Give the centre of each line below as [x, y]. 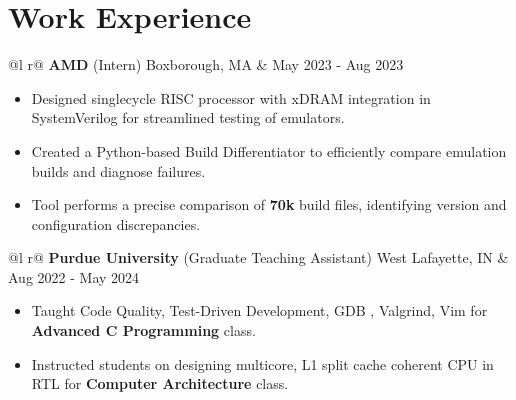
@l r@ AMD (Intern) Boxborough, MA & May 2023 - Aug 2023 [206, 64]
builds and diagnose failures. [118, 170]
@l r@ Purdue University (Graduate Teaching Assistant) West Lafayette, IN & [258, 257]
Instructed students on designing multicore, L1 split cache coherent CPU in [262, 363]
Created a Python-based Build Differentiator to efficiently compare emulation [269, 150]
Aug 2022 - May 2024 [74, 276]
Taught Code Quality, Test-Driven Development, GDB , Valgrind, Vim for [259, 310]
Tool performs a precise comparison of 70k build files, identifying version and [269, 204]
